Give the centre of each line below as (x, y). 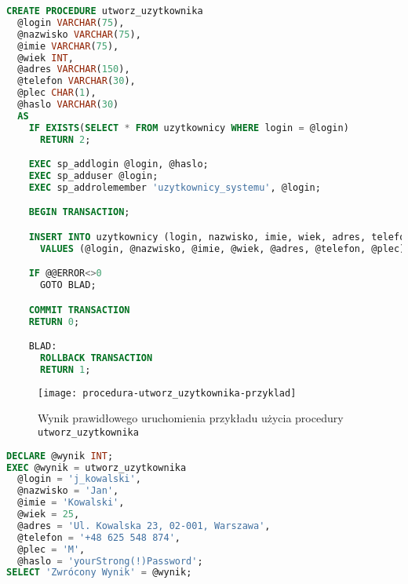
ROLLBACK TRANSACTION (96, 358)
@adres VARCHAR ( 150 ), (74, 69)
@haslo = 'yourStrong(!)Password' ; (110, 561)
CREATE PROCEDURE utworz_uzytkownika (105, 11)
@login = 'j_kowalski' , (79, 479)
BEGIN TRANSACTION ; (79, 212)
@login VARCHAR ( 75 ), (71, 22)
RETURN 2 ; (65, 139)
